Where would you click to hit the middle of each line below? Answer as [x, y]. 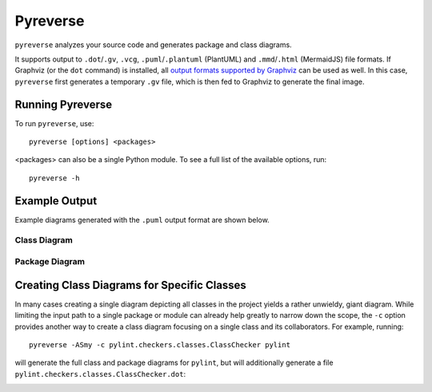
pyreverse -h [54, 178]
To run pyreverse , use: [54, 123]
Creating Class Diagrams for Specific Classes [131, 285]
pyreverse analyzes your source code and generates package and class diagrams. [153, 45]
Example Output [56, 201]
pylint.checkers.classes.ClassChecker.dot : [100, 374]
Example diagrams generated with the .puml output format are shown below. [142, 220]
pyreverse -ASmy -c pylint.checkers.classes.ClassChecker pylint [160, 344]
